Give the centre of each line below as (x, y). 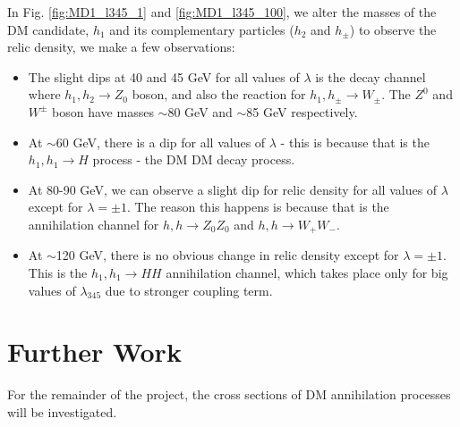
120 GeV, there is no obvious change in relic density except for (227, 255)
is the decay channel (371, 76)
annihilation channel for (94, 224)
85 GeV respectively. (302, 111)
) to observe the (393, 29)
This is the (58, 272)
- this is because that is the (355, 142)
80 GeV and (200, 111)
